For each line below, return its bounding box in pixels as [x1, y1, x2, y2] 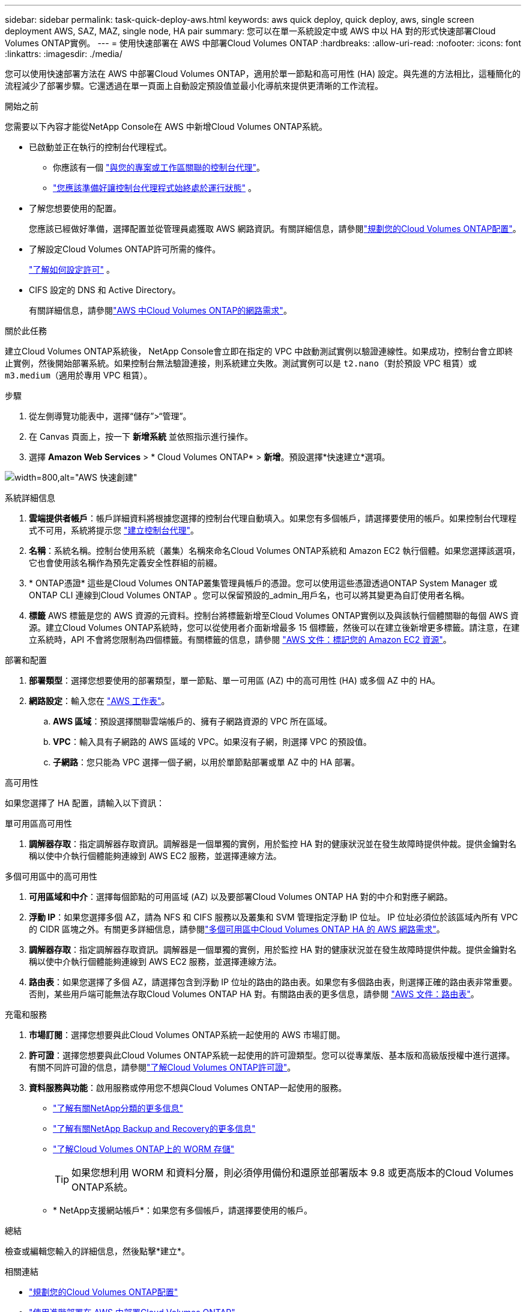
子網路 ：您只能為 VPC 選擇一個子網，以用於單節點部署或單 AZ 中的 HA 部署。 [53, 757, 360, 767]
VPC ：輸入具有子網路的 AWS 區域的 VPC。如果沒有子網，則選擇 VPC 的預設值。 [53, 736, 372, 747]
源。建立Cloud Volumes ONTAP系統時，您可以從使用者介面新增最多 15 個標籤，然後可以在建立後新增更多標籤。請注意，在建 [29, 622, 520, 633]
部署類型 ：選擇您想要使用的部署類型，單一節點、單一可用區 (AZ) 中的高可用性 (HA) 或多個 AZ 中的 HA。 [29, 675, 441, 685]
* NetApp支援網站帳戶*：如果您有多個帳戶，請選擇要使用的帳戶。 [53, 1205, 313, 1215]
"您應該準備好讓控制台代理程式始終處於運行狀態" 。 [53, 183, 256, 193]
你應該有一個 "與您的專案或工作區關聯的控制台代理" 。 [53, 162, 265, 172]
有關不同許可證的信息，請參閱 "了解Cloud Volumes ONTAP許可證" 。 [29, 1062, 296, 1072]
